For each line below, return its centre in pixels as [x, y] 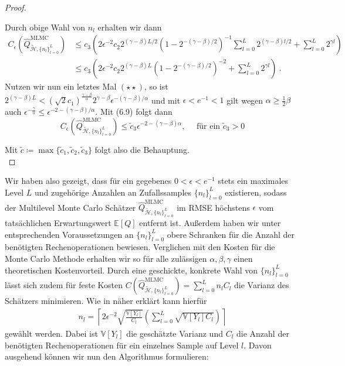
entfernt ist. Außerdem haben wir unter [210, 222]
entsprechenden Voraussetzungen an [69, 234]
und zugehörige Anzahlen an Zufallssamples [113, 192]
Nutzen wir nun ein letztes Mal [61, 86]
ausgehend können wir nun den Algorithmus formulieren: [107, 356]
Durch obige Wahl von [45, 27]
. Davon [258, 345]
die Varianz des [262, 285]
